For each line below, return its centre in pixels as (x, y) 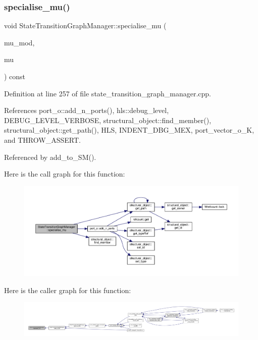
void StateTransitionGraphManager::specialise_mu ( (85, 25)
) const (15, 76)
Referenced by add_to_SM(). (50, 157)
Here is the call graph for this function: (65, 174)
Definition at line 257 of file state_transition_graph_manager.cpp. (108, 93)
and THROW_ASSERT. (42, 139)
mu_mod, (19, 42)
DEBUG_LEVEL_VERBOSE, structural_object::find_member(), (108, 120)
